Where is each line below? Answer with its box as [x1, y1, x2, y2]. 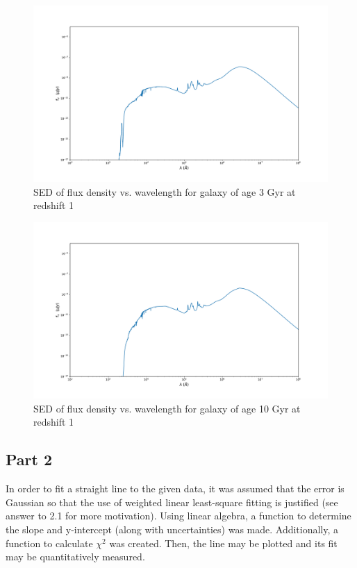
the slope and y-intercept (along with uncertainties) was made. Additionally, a [6, 522, 339, 537]
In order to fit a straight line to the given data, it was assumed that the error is [6, 481, 344, 496]
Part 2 [6, 449, 53, 470]
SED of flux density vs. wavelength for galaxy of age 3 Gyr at [33, 184, 296, 199]
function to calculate [6, 535, 93, 550]
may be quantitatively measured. [6, 549, 145, 564]
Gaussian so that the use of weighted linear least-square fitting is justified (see [6, 494, 338, 509]
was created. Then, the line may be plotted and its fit [109, 535, 338, 550]
